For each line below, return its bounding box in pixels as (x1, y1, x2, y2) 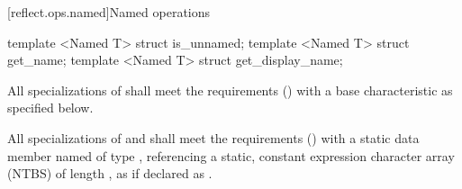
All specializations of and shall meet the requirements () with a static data (7, 128, 420, 147)
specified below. (7, 98, 94, 117)
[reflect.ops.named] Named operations (7, 3, 211, 21)
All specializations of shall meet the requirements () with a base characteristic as (7, 80, 453, 99)
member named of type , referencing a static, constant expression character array (7, 146, 455, 165)
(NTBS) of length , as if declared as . (7, 164, 213, 183)
